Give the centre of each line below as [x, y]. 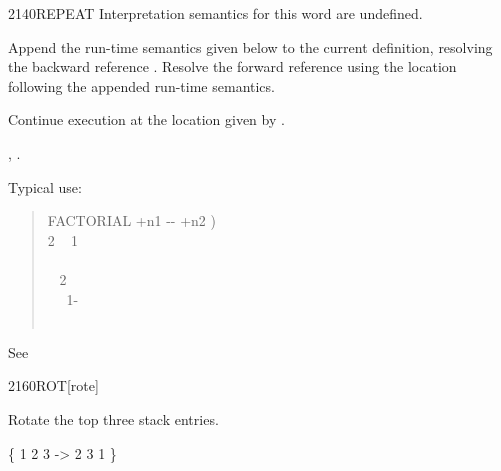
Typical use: [45, 186]
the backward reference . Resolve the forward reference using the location [232, 66]
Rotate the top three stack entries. [113, 418]
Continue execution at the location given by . [146, 119]
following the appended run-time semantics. [141, 85]
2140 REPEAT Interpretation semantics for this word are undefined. [215, 13]
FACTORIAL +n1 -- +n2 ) [131, 220]
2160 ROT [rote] [53, 385]
